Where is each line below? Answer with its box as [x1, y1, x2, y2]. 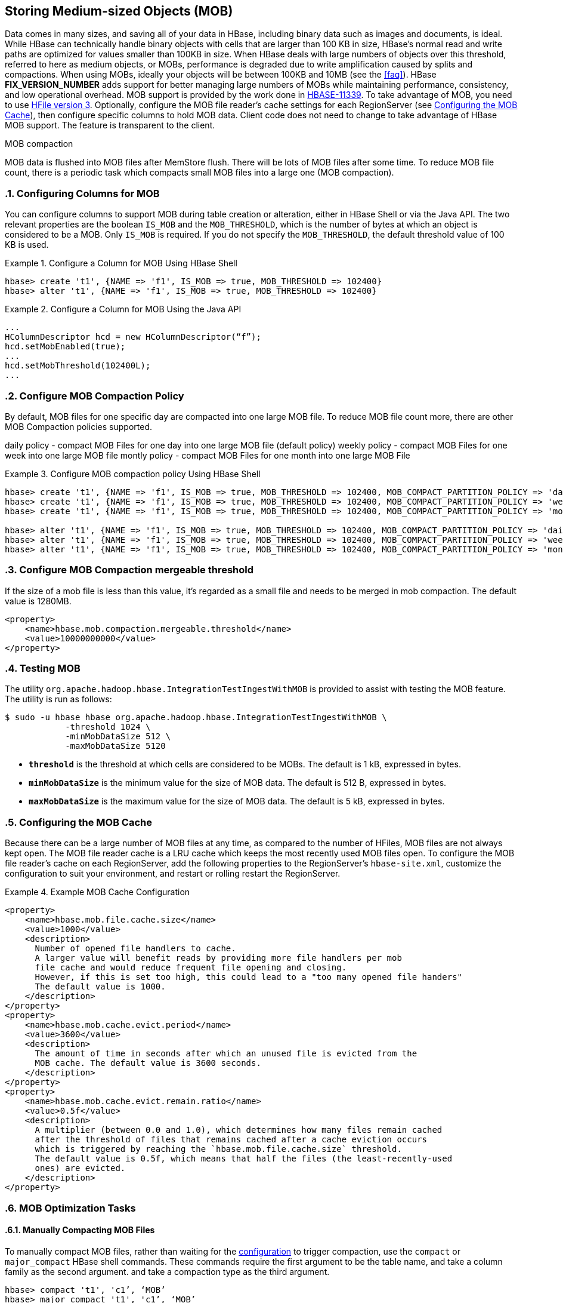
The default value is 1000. [35, 982, 166, 992]
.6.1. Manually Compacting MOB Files [5, 1225, 155, 1236]
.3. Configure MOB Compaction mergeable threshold [5, 564, 254, 576]
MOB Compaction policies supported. [5, 421, 153, 432]
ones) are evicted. [35, 1163, 126, 1173]
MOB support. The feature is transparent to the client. [5, 120, 215, 131]
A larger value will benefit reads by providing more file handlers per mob [35, 953, 402, 963]
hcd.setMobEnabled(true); [5, 342, 126, 352]
